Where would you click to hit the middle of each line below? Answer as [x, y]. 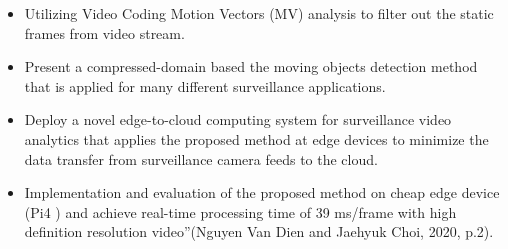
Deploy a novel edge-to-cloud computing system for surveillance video [238, 119]
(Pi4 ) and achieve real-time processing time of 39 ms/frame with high [240, 211]
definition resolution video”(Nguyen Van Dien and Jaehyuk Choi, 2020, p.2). [259, 231]
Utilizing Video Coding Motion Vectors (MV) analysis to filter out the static [259, 13]
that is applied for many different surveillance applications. [205, 85]
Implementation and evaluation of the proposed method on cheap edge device [262, 192]
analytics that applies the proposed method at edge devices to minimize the [256, 138]
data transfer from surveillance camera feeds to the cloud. [201, 158]
